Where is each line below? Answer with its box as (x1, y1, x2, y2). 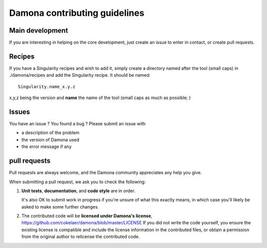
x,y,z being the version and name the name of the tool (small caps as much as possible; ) (9, 95, 191, 101)
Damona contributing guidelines (9, 7, 144, 18)
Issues (9, 107, 30, 116)
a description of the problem (21, 130, 80, 136)
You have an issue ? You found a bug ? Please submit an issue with (9, 121, 146, 127)
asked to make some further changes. (21, 203, 99, 210)
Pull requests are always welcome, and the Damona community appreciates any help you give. (9, 170, 202, 176)
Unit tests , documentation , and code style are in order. (21, 188, 135, 194)
